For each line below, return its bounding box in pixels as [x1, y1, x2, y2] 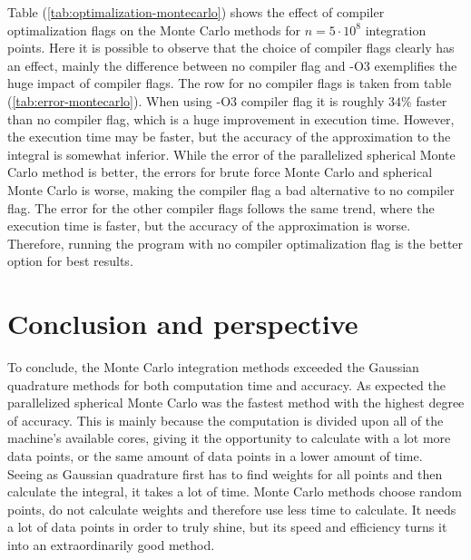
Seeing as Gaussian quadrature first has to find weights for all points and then [7, 464, 443, 483]
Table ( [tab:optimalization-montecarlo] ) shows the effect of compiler [7, 3, 385, 21]
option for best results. [7, 251, 133, 270]
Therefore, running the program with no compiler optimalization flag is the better [7, 233, 464, 252]
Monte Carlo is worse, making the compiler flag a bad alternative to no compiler [7, 180, 455, 199]
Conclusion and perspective [7, 305, 358, 342]
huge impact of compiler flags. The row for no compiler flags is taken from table [7, 74, 452, 93]
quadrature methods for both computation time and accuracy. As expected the [7, 375, 446, 394]
